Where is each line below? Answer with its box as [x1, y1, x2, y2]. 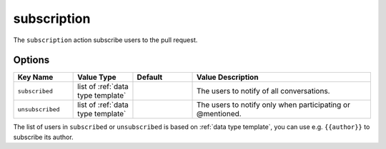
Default [137, 72, 163, 82]
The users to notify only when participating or [197, 100, 350, 110]
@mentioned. [197, 109, 242, 119]
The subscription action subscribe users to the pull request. [13, 36, 198, 44]
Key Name [17, 72, 54, 82]
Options [13, 54, 50, 66]
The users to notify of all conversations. [197, 86, 330, 96]
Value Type [77, 72, 117, 82]
